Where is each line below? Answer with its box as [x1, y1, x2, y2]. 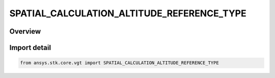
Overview [9, 27, 41, 36]
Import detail [9, 43, 51, 52]
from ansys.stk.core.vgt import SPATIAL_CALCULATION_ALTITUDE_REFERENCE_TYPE [20, 60, 219, 66]
